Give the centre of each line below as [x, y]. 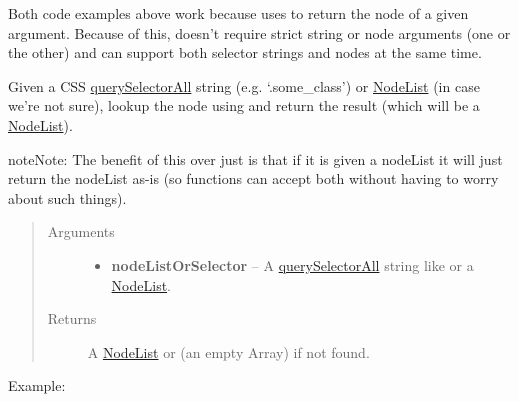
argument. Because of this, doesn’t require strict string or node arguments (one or [259, 32]
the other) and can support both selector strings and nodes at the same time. [245, 52]
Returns [72, 318]
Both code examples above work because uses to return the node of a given [238, 13]
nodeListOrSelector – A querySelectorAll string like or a [292, 264]
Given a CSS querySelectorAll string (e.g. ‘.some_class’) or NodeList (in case [244, 85]
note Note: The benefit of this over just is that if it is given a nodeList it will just [255, 158]
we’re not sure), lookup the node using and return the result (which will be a [244, 105]
